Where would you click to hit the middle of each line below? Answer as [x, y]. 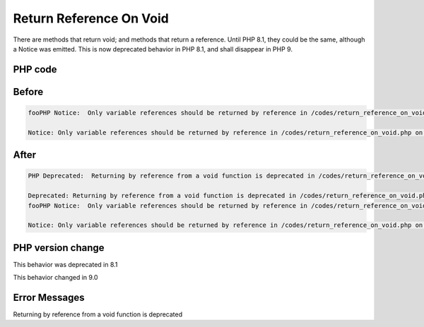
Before [28, 92]
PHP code [35, 69]
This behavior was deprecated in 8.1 [65, 264]
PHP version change [59, 248]
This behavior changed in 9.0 [55, 278]
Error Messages [49, 297]
